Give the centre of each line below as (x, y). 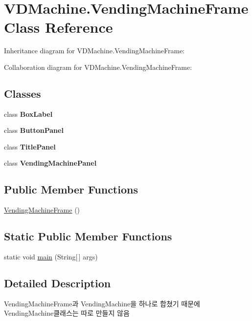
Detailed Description (57, 283)
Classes (23, 93)
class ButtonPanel (34, 130)
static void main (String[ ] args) (51, 257)
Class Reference (58, 27)
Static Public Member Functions (88, 236)
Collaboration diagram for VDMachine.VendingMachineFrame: (98, 67)
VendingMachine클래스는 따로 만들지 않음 (67, 313)
